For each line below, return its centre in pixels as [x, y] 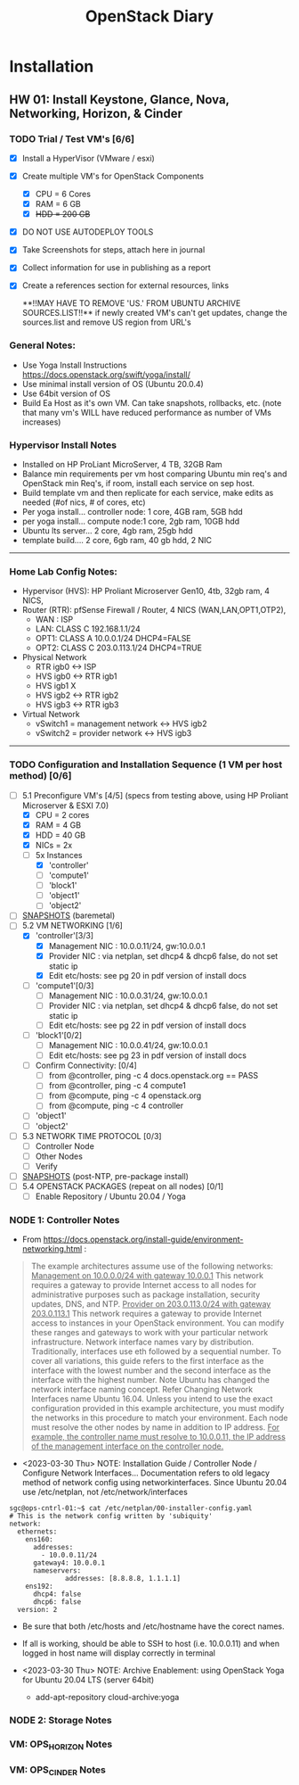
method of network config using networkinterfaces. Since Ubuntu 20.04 [154, 1483]
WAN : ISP [54, 620]
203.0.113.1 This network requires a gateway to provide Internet [146, 1314]
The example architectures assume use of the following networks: [152, 1266]
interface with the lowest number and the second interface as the [151, 1370]
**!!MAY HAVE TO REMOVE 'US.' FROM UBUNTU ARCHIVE [131, 303]
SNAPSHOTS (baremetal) [69, 915]
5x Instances [59, 855]
